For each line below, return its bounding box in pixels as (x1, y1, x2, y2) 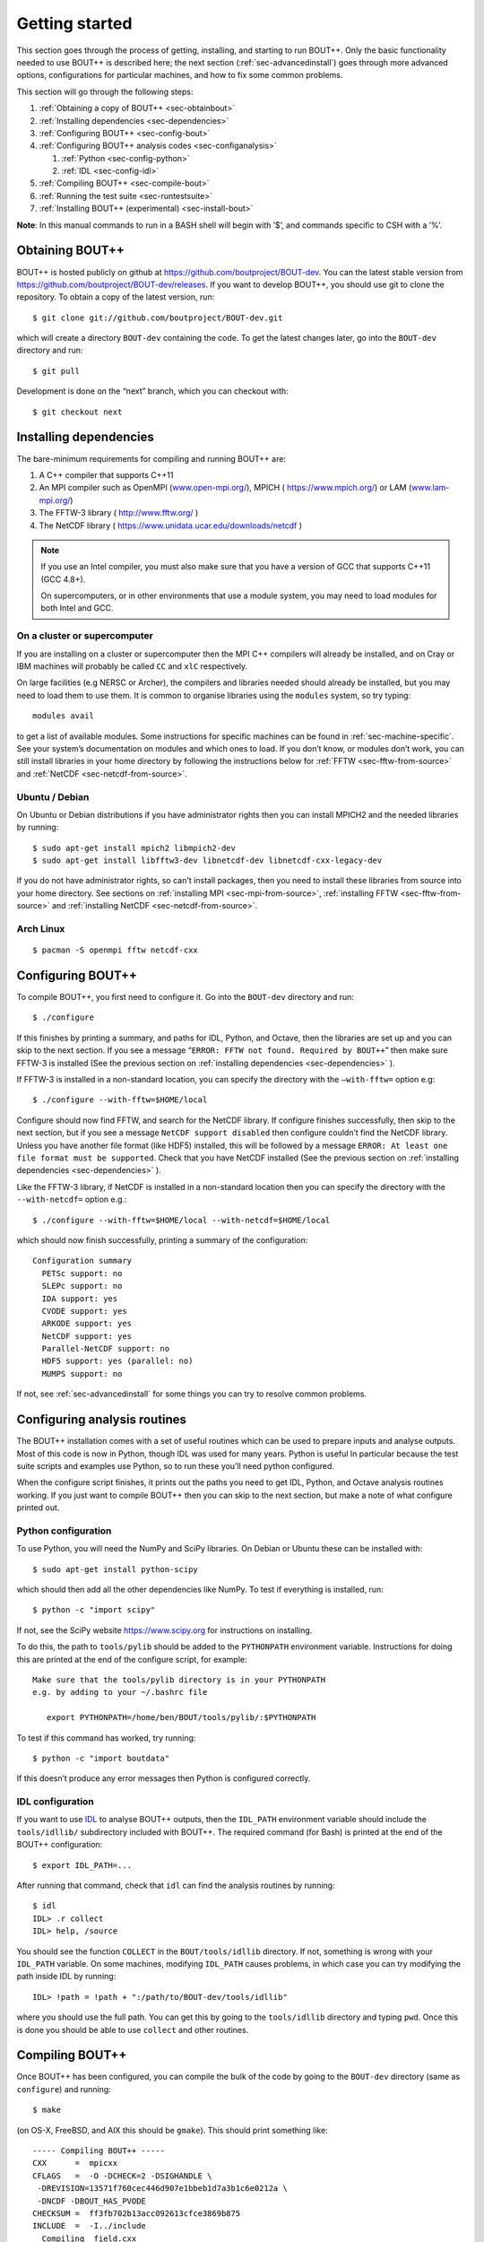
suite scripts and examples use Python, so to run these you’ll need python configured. (16, 1460, 335, 1471)
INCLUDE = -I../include (32, 2220, 147, 2231)
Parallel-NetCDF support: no (41, 1343, 170, 1354)
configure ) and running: (16, 2083, 111, 2094)
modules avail (32, 711, 94, 721)
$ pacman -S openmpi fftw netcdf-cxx (32, 945, 199, 955)
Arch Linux (16, 922, 65, 934)
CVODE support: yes (41, 1306, 127, 1316)
